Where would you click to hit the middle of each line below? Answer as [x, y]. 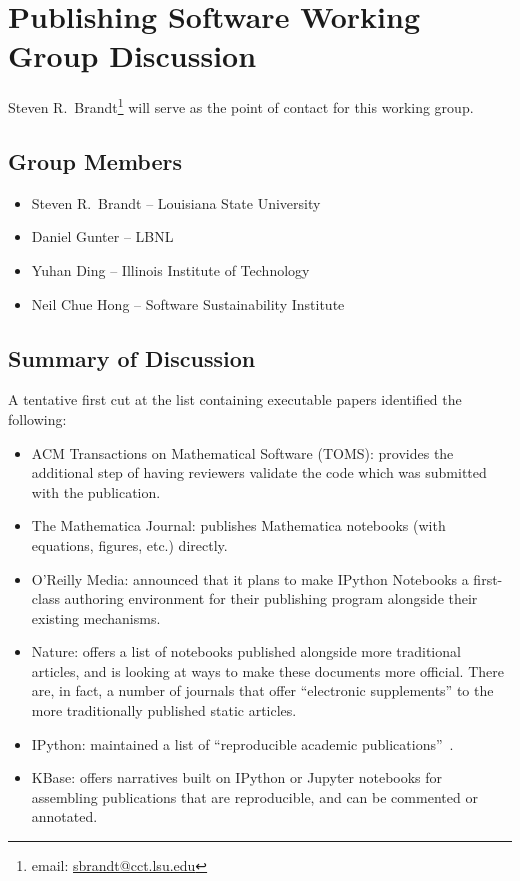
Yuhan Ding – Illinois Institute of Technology [170, 269]
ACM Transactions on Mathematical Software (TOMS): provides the [242, 452]
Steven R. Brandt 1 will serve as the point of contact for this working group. [241, 105]
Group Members [95, 160]
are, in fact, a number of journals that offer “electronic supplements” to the [262, 690]
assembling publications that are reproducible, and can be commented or [254, 796]
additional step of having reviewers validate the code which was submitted [259, 472]
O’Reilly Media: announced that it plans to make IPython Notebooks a [250, 578]
